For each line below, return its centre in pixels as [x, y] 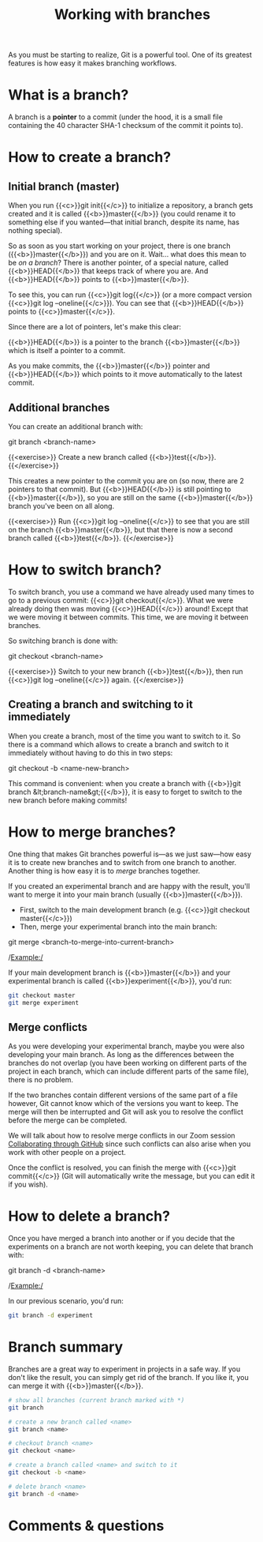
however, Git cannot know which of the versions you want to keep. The [123, 1104]
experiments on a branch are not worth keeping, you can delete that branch [131, 1247]
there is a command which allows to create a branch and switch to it [119, 744]
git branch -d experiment [50, 1316]
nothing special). [35, 231]
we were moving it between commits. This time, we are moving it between [128, 617]
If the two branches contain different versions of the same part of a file [123, 1095]
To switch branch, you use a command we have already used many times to [131, 592]
